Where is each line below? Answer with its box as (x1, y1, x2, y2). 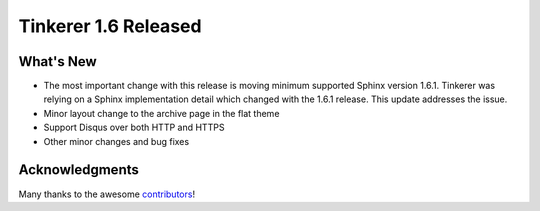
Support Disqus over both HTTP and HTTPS (43, 121, 225, 134)
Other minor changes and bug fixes (43, 135, 190, 147)
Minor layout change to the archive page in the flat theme (43, 107, 280, 119)
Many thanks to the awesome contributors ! (18, 188, 195, 200)
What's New (18, 53, 97, 70)
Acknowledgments (18, 161, 140, 179)
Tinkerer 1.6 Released (18, 15, 202, 37)
